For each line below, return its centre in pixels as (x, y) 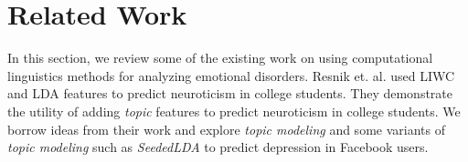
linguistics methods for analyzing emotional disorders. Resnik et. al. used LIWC (231, 75)
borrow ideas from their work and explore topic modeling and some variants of (226, 129)
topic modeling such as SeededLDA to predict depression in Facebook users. (218, 147)
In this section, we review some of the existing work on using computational (220, 58)
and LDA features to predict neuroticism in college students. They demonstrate (230, 93)
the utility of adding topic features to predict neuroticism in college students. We (234, 111)
